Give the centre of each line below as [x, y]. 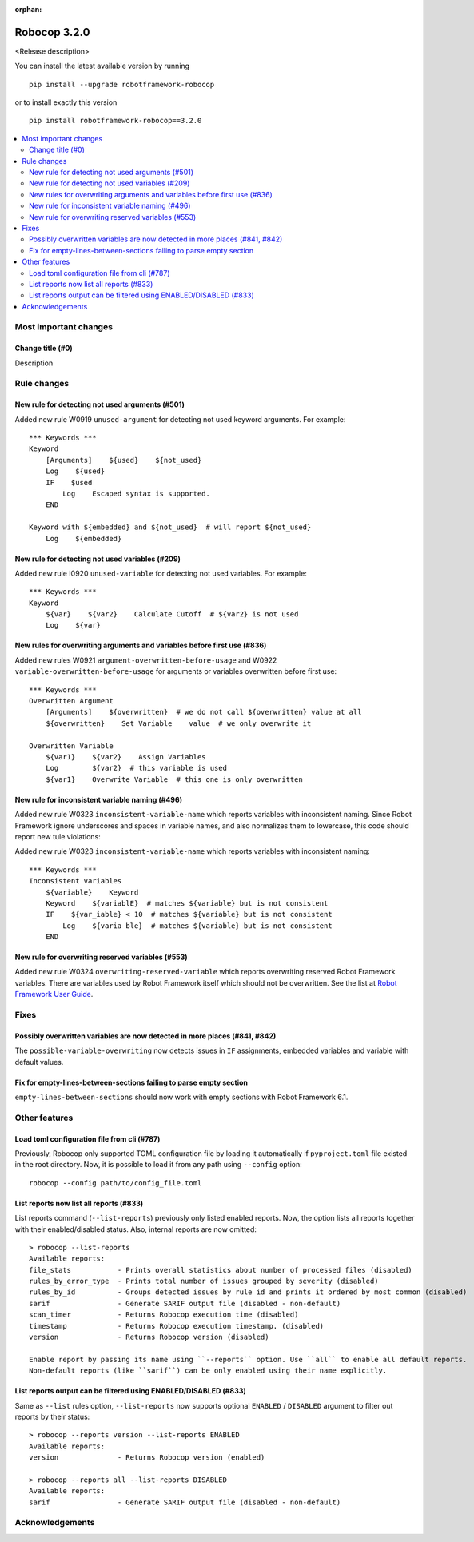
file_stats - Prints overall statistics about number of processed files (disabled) [221, 1270]
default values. [39, 1062]
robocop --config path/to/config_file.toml [116, 1183]
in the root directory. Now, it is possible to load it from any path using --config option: [159, 1165]
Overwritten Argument [71, 701]
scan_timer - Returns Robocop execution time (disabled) [164, 1315]
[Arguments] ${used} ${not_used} [123, 460]
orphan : [28, 9]
